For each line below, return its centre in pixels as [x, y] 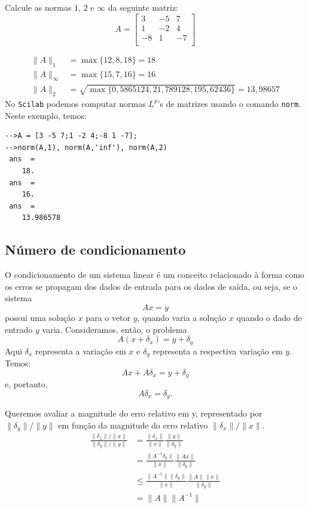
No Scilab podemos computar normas [75, 103]
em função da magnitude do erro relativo [133, 425]
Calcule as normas [38, 7]
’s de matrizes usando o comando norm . [229, 103]
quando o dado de [269, 317]
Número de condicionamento [95, 250]
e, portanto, [26, 384]
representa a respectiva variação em [218, 351]
